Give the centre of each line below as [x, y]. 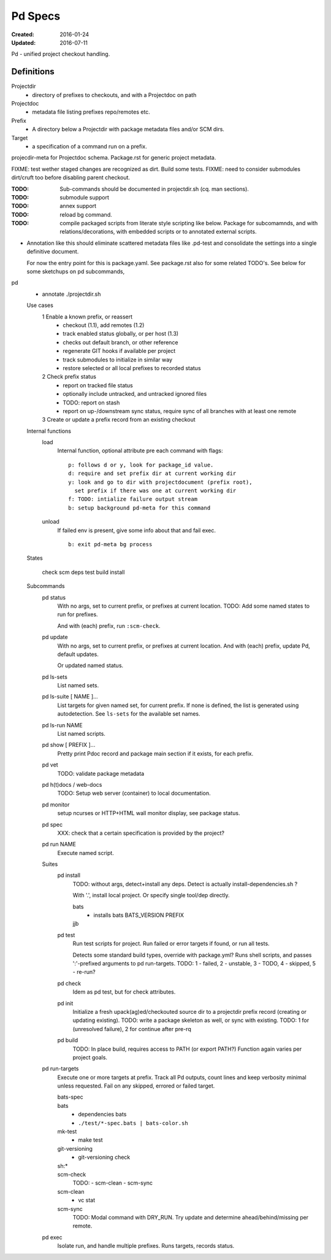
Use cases [40, 305]
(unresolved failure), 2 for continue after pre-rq [132, 1029]
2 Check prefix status [69, 377]
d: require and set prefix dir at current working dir [152, 473]
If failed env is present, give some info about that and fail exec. [137, 530]
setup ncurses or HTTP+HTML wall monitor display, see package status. [149, 813]
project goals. [90, 1057]
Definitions [33, 72]
